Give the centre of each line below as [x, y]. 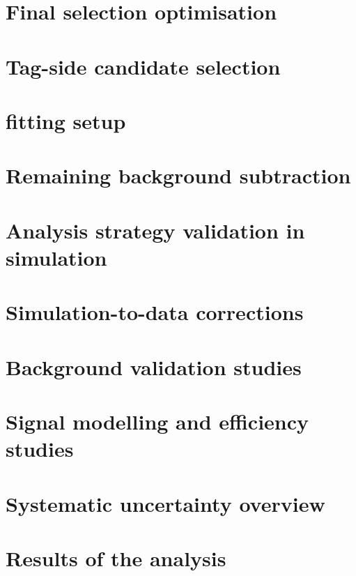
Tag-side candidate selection [143, 66]
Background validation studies [154, 366]
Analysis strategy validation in [155, 230]
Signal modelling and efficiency [157, 421]
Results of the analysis [116, 558]
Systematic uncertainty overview [165, 503]
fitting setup [66, 120]
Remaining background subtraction [178, 175]
